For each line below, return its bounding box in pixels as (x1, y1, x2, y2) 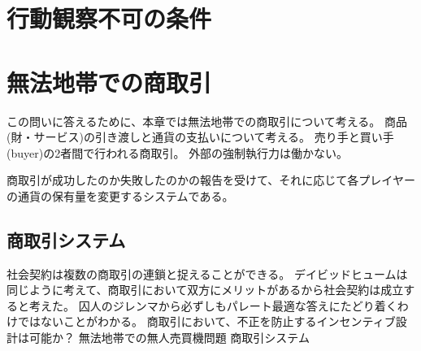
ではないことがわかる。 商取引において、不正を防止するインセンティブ (17, 313, 396, 330)
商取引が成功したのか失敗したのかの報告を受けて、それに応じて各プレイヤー (7, 171, 415, 188)
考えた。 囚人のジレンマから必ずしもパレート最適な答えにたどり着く (28, 297, 397, 314)
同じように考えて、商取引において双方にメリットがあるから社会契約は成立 (7, 281, 404, 298)
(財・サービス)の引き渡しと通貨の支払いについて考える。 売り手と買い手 (7, 128, 394, 145)
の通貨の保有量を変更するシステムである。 (7, 187, 234, 204)
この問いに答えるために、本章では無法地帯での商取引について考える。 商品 (7, 112, 407, 129)
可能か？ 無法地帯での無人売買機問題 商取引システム (28, 329, 310, 346)
